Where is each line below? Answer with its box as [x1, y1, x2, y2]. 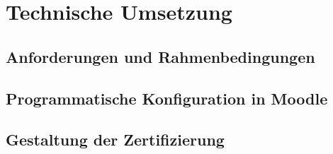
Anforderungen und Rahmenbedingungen [6, 45, 315, 67]
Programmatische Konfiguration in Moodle [6, 87, 328, 109]
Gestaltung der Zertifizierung [6, 129, 225, 150]
